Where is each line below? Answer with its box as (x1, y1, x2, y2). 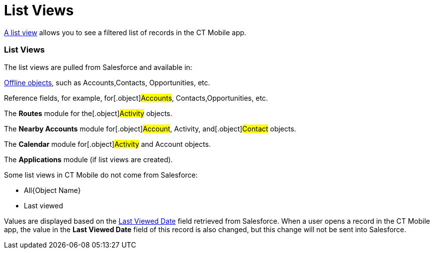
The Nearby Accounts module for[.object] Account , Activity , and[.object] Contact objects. (4, 124, 296, 133)
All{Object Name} (24, 186, 81, 194)
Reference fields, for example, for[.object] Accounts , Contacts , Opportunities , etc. (4, 93, 268, 102)
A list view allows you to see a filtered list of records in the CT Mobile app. (4, 28, 247, 37)
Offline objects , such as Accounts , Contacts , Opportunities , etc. (4, 78, 210, 87)
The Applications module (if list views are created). (4, 155, 173, 164)
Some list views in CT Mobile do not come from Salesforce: (4, 170, 198, 179)
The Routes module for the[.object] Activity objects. (4, 109, 173, 118)
